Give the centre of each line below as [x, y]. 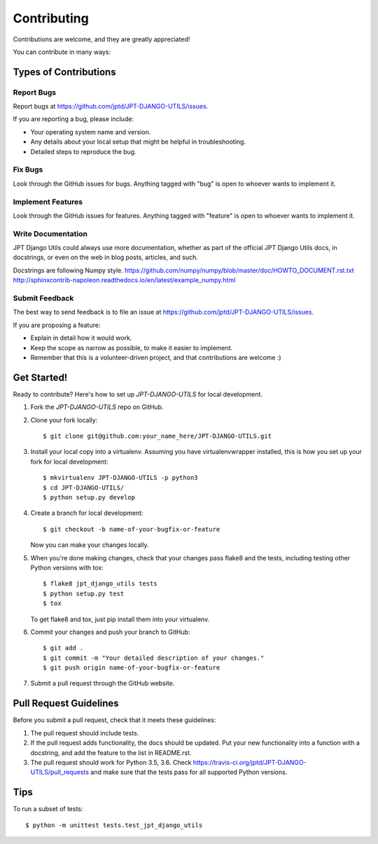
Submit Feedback [43, 298]
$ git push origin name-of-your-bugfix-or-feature [132, 668]
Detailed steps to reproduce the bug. [83, 151]
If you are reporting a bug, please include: [73, 119]
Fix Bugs [28, 170]
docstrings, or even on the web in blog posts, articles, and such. [106, 257]
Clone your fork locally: [64, 420]
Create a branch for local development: [87, 513]
